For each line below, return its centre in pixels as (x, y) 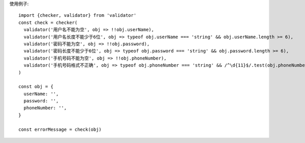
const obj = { (36, 87)
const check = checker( (48, 22)
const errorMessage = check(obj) (60, 129)
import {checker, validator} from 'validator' (78, 16)
